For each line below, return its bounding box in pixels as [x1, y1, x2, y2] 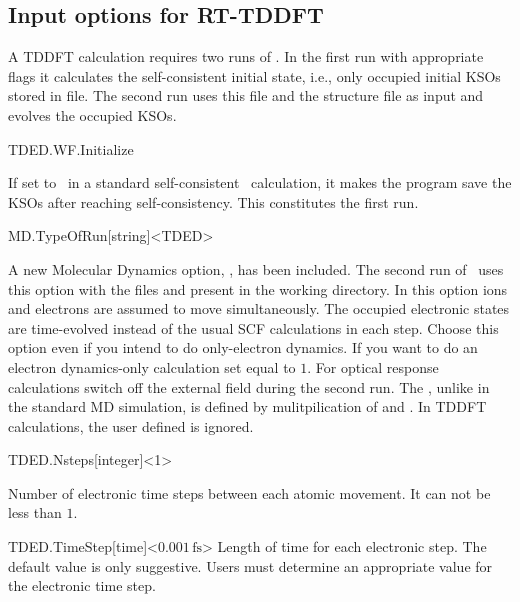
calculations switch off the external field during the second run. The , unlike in [8, 376, 490, 397]
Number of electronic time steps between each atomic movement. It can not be [8, 482, 491, 503]
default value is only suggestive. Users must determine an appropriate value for [8, 555, 493, 576]
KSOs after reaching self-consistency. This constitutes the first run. [8, 191, 419, 212]
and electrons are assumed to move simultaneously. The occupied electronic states [8, 298, 510, 319]
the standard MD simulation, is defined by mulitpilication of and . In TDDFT [8, 396, 487, 417]
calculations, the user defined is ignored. [8, 415, 254, 436]
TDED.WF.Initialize [8, 138, 134, 159]
